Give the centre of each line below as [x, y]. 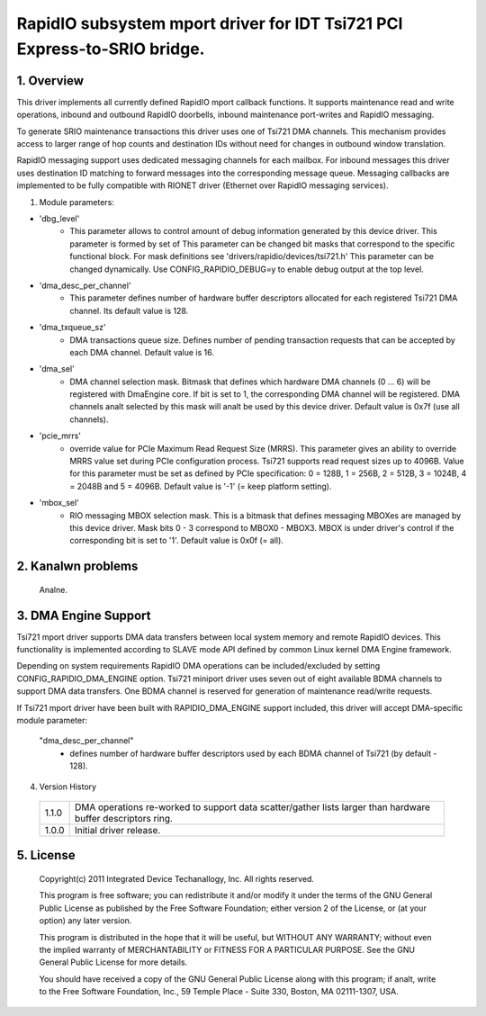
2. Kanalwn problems [77, 566]
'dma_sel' [57, 369]
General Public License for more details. [113, 962]
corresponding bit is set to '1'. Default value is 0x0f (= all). [176, 541]
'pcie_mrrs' [60, 436]
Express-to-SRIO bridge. [111, 49]
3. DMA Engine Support [84, 615]
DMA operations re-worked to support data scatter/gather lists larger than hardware [252, 807]
